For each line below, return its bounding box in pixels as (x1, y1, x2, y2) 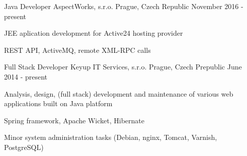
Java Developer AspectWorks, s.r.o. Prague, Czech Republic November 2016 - (4, 1, 243, 11)
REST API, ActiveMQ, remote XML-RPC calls (4, 44, 151, 55)
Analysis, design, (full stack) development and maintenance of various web (4, 88, 233, 99)
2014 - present (4, 71, 48, 82)
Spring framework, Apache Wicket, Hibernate (4, 115, 145, 125)
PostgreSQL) (4, 141, 44, 152)
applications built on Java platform (4, 98, 113, 109)
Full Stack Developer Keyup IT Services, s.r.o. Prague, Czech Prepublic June (4, 61, 242, 72)
